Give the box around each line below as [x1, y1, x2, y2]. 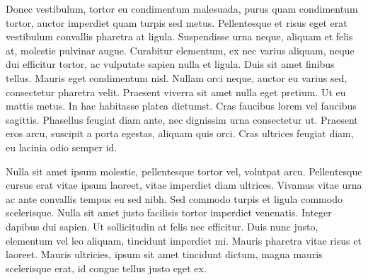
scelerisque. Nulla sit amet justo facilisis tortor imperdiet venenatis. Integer [6, 205, 332, 220]
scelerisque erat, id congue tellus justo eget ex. [6, 260, 207, 275]
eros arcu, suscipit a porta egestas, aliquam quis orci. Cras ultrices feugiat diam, [6, 126, 354, 141]
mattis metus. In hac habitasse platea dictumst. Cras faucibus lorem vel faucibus [6, 98, 357, 113]
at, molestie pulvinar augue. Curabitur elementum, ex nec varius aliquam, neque [6, 42, 355, 57]
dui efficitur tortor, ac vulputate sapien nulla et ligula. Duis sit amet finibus [6, 57, 335, 71]
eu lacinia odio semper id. [6, 139, 117, 154]
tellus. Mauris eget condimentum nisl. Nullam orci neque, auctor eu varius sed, [6, 70, 347, 85]
